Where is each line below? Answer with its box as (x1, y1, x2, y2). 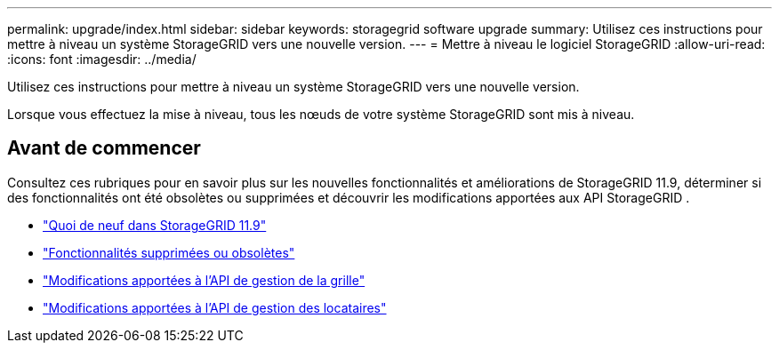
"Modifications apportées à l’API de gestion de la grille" (43, 272, 365, 288)
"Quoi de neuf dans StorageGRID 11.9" (43, 217, 267, 233)
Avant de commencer (7, 137, 201, 160)
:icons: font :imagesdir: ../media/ (7, 52, 197, 67)
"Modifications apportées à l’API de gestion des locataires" (43, 299, 387, 315)
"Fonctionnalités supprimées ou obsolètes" (43, 244, 295, 260)
